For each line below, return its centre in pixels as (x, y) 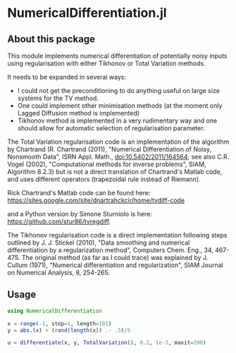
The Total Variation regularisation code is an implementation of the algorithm (118, 142)
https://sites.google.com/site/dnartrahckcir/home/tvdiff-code (96, 200)
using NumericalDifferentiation (55, 311)
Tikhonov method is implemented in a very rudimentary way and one (117, 120)
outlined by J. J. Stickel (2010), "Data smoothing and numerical (99, 242)
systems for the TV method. (58, 98)
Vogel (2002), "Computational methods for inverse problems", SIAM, (107, 164)
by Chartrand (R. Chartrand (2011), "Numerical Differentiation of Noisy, (110, 149)
